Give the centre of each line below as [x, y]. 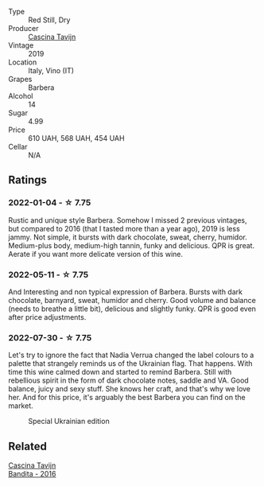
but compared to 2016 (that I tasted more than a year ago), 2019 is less [124, 228]
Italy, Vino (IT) [51, 70]
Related [28, 446]
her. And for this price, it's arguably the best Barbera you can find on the [127, 398]
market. [21, 406]
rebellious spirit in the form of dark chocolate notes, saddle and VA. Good [128, 380]
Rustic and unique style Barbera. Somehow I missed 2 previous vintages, [128, 220]
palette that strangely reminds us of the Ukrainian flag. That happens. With [130, 364]
